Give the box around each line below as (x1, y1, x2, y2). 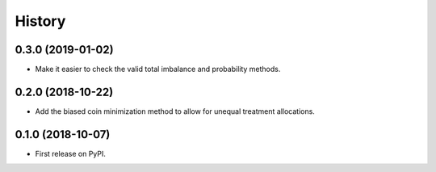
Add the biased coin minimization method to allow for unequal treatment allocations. (35, 106, 315, 116)
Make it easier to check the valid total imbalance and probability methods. (35, 65, 281, 74)
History (15, 12, 66, 30)
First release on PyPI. (35, 149, 107, 158)
